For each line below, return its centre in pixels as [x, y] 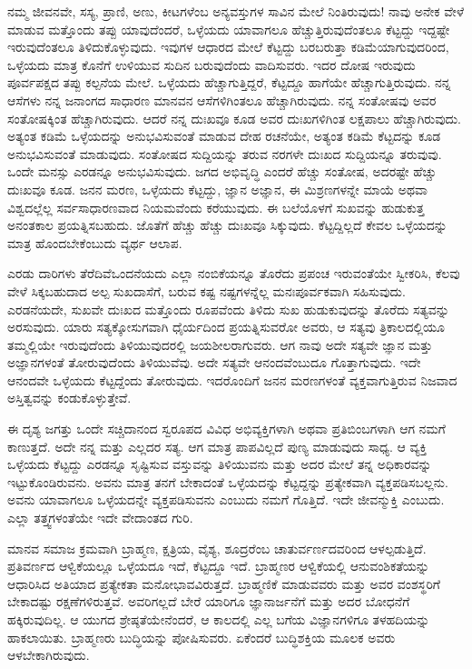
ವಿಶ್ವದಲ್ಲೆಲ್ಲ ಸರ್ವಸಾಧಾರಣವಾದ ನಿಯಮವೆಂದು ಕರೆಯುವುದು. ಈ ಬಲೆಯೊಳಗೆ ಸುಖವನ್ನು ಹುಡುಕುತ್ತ [216, 207]
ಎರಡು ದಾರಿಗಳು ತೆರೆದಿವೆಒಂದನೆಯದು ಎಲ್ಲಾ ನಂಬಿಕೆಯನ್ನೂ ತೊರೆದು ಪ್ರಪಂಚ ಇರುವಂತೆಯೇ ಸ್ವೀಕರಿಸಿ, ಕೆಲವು [234, 273]
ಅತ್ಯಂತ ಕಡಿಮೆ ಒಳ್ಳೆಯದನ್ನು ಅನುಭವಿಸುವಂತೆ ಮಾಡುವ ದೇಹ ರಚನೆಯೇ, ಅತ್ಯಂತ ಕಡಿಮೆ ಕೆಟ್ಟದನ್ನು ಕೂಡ [224, 136]
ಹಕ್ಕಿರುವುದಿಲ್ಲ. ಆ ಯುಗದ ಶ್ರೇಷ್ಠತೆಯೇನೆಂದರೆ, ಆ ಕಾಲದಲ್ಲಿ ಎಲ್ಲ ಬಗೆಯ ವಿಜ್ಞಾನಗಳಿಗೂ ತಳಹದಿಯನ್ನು [219, 619]
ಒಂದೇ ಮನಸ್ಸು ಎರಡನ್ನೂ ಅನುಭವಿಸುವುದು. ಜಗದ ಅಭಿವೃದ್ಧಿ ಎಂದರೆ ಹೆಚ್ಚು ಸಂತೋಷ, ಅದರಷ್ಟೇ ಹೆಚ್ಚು [222, 171]
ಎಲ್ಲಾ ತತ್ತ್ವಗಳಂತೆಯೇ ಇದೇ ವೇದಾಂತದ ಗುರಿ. [100, 518]
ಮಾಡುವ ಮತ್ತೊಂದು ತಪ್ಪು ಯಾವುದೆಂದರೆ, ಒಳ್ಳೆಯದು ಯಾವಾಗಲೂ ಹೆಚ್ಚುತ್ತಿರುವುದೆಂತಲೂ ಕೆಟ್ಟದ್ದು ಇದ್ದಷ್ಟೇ [229, 29]
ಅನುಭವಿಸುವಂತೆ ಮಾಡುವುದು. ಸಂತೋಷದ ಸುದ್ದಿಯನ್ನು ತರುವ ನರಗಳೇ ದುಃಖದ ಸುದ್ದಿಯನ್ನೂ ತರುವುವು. [225, 153]
